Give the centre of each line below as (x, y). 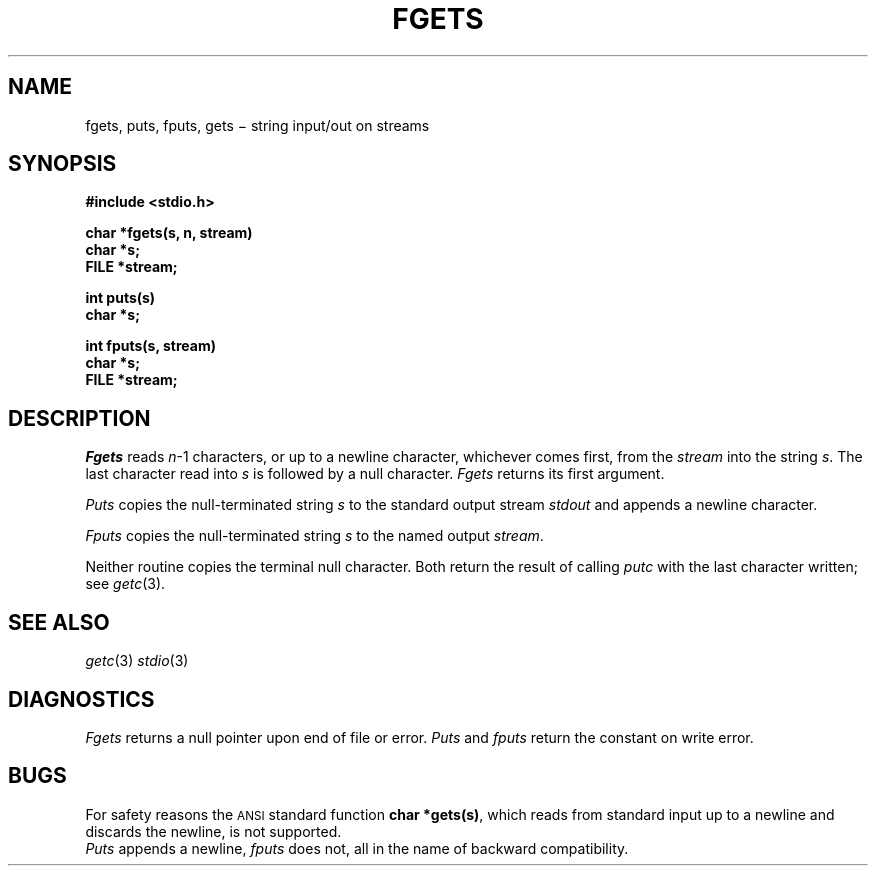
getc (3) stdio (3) (137, 661)
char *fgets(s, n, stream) (169, 233)
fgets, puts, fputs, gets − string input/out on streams (257, 125)
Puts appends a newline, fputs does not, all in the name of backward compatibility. (357, 848)
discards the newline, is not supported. (213, 831)
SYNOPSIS (62, 164)
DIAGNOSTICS (81, 699)
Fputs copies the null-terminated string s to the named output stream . (314, 536)
